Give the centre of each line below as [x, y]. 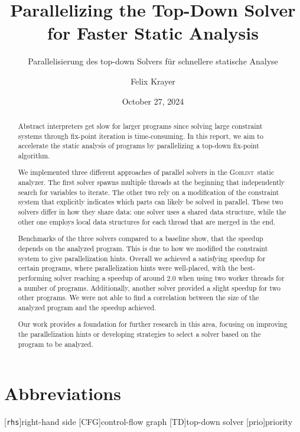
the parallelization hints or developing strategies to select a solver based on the [139, 334]
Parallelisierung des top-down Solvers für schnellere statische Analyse [153, 61]
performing [35, 277]
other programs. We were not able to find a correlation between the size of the [138, 298]
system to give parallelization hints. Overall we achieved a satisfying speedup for [142, 258]
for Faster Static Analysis [153, 33]
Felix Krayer [153, 81]
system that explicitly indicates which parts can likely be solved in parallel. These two [151, 202]
